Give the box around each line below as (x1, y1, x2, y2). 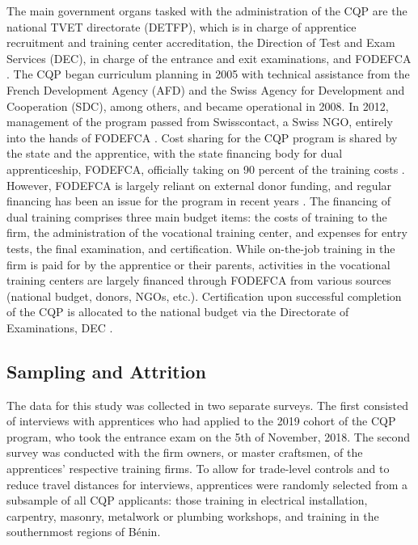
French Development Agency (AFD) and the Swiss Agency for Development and (6, 81, 405, 98)
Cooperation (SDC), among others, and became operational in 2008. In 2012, (6, 97, 389, 114)
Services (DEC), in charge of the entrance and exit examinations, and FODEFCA (6, 49, 412, 66)
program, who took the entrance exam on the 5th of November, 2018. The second (6, 428, 411, 445)
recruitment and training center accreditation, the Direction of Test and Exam (6, 34, 395, 51)
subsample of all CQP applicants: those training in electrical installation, (6, 492, 368, 509)
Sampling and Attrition (6, 358, 206, 383)
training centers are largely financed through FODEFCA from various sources (6, 272, 391, 289)
